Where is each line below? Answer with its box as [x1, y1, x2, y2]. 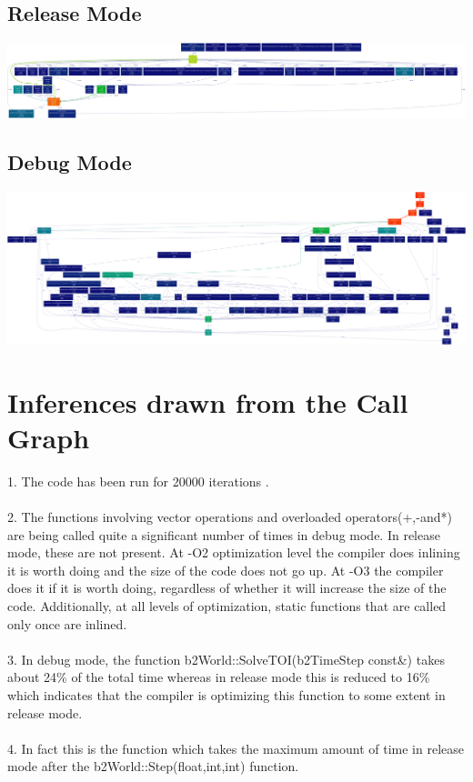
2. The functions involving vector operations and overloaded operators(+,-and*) [7, 507, 452, 526]
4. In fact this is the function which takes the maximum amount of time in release [7, 738, 464, 757]
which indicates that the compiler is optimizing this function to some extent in [7, 686, 446, 705]
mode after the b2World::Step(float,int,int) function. [7, 757, 299, 776]
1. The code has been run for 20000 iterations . [7, 471, 269, 490]
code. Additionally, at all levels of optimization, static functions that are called [7, 597, 447, 616]
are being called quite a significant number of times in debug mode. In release [7, 525, 440, 544]
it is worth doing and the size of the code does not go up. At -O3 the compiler [7, 560, 444, 579]
